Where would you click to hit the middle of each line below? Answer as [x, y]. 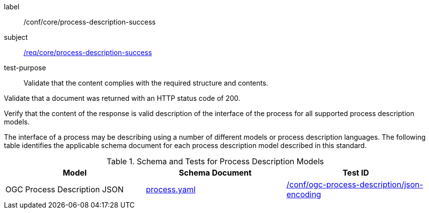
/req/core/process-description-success [88, 52]
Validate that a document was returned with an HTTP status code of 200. [122, 98]
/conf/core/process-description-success [90, 22]
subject [16, 37]
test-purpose [25, 68]
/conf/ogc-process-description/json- [355, 184]
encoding [304, 194]
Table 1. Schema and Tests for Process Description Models [215, 161]
